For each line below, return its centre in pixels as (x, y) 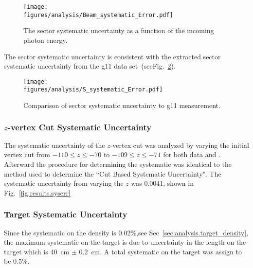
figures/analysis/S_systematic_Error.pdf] (93, 90)
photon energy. (45, 40)
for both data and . (192, 154)
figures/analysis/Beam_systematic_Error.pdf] (98, 15)
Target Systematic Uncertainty (66, 214)
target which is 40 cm (37, 251)
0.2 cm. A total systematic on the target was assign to (160, 251)
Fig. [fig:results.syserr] (37, 192)
